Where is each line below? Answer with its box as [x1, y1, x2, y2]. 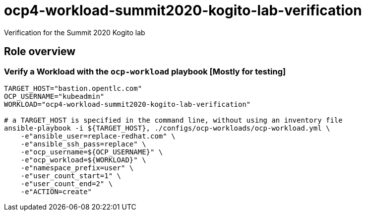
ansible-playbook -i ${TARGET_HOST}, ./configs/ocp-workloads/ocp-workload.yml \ [4, 124, 330, 132]
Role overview [4, 45, 76, 58]
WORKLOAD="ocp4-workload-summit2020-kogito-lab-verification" [4, 100, 251, 108]
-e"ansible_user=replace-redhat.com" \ [20, 132, 176, 140]
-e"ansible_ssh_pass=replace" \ [20, 140, 146, 148]
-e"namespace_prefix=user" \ [20, 163, 134, 172]
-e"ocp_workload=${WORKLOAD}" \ [20, 155, 146, 164]
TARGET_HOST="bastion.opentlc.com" [4, 84, 142, 92]
